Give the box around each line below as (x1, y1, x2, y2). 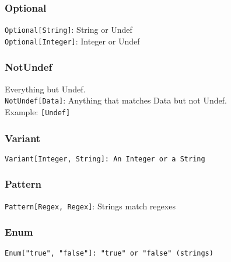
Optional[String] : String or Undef (5, 23, 132, 36)
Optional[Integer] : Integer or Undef (5, 35, 140, 47)
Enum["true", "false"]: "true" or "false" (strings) (5, 249, 213, 257)
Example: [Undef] (5, 106, 71, 118)
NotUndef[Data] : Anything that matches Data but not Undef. (5, 94, 227, 106)
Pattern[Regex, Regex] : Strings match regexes (5, 199, 176, 212)
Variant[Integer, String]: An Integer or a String (5, 154, 205, 163)
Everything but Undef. (5, 82, 86, 95)
